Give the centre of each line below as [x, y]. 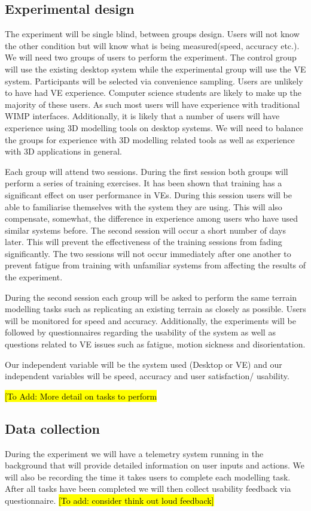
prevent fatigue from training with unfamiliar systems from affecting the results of [155, 265]
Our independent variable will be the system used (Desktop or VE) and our [144, 364]
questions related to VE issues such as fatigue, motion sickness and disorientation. [155, 344]
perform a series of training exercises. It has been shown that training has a [144, 183]
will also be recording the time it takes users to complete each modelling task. [148, 477]
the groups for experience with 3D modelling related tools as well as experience [150, 139]
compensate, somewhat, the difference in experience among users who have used [152, 218]
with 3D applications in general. [63, 151]
